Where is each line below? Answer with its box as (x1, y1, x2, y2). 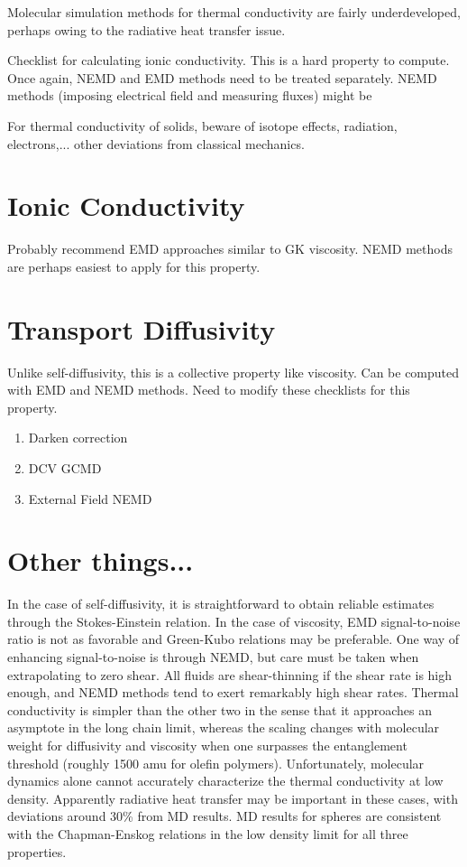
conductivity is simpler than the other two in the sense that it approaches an (7, 700, 433, 719)
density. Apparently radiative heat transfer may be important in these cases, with (7, 788, 458, 807)
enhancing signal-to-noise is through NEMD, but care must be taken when (7, 648, 419, 667)
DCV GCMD (28, 458, 102, 477)
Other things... (7, 542, 194, 579)
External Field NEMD (28, 489, 152, 508)
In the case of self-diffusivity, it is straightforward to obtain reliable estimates (7, 594, 435, 613)
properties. (7, 842, 67, 861)
